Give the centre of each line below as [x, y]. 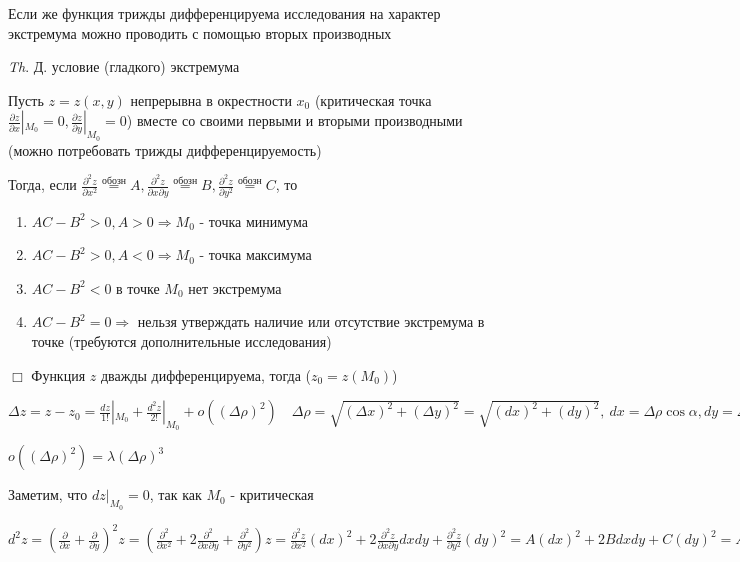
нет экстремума [235, 287]
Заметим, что [48, 494]
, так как [175, 494]
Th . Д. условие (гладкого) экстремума [124, 66]
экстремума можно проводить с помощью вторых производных [200, 32]
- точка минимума [253, 220]
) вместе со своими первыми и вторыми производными [294, 120]
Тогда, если [42, 184]
